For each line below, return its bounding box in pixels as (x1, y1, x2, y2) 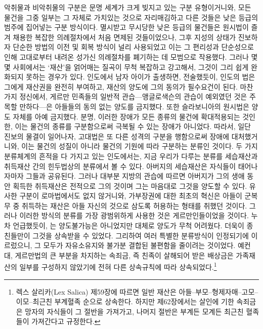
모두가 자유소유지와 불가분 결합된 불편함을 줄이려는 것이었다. (43, 240, 236, 251)
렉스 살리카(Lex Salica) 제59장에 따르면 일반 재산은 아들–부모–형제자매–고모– (16, 286, 258, 297)
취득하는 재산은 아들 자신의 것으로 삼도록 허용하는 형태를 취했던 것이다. (22, 200, 247, 211)
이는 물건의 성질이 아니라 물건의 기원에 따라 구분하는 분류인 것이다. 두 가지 (21, 141, 258, 151)
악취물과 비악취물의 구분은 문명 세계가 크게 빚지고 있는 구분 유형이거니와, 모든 (4, 2, 251, 12)
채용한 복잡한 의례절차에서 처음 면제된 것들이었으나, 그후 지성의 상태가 (13, 31, 236, 42)
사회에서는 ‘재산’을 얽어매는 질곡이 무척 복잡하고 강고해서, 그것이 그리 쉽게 (13, 61, 249, 72)
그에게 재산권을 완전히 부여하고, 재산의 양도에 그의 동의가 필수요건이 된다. (4, 81, 238, 92)
